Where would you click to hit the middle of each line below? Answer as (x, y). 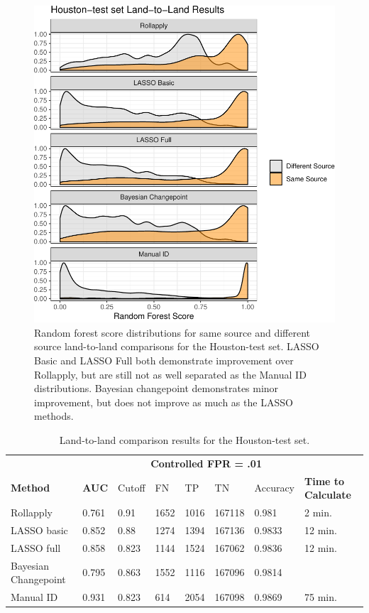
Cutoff (132, 488)
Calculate (328, 495)
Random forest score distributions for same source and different (172, 332)
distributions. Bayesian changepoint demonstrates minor (156, 388)
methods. (54, 416)
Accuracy (275, 488)
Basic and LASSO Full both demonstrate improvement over (164, 360)
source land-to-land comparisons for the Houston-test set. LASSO (177, 346)
